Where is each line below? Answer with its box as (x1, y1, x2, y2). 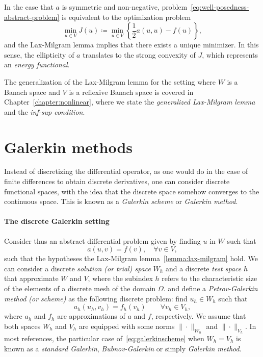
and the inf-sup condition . (4, 106, 85, 117)
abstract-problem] (4, 11, 60, 22)
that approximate (4, 273, 59, 284)
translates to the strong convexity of (83, 49, 196, 60)
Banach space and (4, 86, 60, 97)
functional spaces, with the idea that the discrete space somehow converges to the (4, 186, 259, 196)
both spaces (4, 320, 41, 331)
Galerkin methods (4, 136, 133, 157)
